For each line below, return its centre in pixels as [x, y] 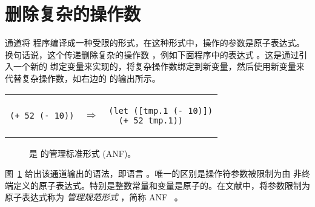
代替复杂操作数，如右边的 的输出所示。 [83, 78]
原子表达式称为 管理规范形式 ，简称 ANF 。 [94, 197]
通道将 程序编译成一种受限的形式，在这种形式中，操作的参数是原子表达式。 [155, 43]
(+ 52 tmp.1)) [151, 120]
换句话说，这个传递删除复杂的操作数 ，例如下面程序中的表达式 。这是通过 [152, 54]
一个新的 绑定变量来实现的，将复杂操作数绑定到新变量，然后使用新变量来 [159, 66]
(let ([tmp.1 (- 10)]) [161, 110]
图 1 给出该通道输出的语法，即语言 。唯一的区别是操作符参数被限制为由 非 [153, 173]
